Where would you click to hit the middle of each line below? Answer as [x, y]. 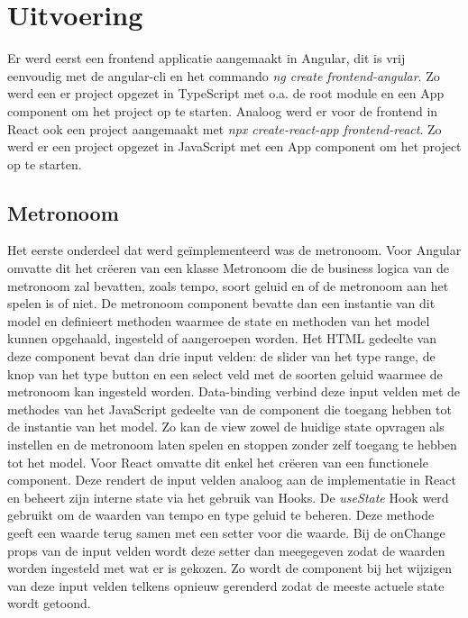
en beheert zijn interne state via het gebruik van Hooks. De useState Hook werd [228, 497]
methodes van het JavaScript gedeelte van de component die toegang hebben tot [230, 409]
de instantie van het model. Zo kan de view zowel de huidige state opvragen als [226, 427]
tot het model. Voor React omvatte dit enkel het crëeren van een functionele [218, 462]
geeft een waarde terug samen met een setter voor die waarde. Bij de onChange [226, 532]
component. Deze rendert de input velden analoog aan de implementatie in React [232, 480]
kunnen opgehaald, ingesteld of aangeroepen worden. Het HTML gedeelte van [222, 338]
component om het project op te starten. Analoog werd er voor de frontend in [223, 110]
